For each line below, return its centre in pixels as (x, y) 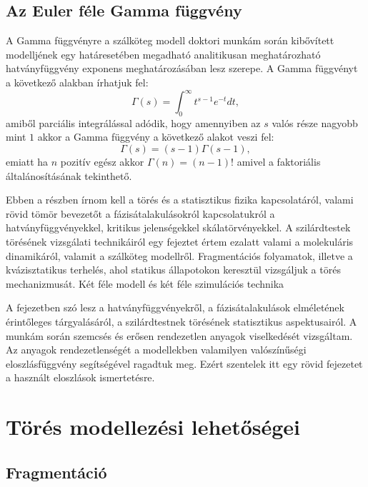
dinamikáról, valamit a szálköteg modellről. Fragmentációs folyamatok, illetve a (179, 255)
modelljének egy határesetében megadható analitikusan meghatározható (163, 54)
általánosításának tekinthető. (69, 175)
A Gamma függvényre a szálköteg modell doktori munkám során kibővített (170, 40)
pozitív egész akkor (102, 162)
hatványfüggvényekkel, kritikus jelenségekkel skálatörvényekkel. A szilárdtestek (178, 227)
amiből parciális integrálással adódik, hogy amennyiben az (133, 122)
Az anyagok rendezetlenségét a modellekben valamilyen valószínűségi (156, 350)
